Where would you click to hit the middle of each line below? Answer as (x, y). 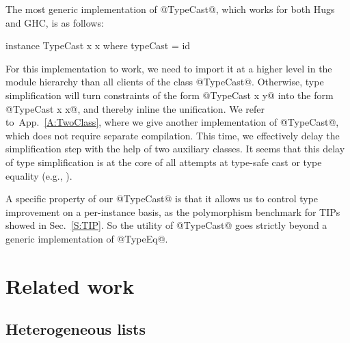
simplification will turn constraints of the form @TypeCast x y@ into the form (170, 95)
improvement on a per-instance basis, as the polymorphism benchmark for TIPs (173, 211)
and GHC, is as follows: (55, 22)
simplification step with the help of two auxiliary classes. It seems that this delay (175, 149)
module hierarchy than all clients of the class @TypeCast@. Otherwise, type (165, 82)
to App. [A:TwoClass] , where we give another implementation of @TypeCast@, (172, 122)
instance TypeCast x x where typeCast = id (98, 45)
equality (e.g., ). (39, 175)
